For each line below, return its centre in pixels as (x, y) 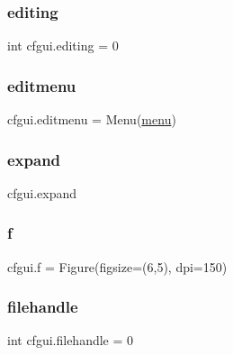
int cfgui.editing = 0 (63, 46)
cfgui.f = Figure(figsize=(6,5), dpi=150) (117, 266)
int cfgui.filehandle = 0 (71, 340)
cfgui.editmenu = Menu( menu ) (92, 119)
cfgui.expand (42, 192)
